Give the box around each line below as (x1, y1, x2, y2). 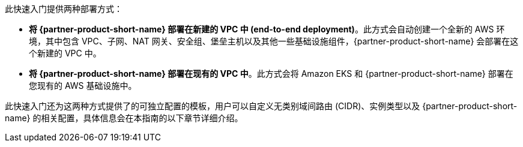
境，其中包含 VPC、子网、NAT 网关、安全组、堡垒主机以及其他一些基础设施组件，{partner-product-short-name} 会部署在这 (29, 36, 519, 46)
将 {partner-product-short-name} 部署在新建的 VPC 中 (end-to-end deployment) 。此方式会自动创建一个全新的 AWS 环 (29, 24, 505, 34)
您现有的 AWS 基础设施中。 (29, 80, 137, 91)
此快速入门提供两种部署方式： (5, 4, 122, 14)
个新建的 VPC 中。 (29, 48, 101, 58)
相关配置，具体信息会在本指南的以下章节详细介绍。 (41, 113, 243, 123)
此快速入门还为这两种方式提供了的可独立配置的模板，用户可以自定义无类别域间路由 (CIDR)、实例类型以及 (5, 101, 420, 111)
